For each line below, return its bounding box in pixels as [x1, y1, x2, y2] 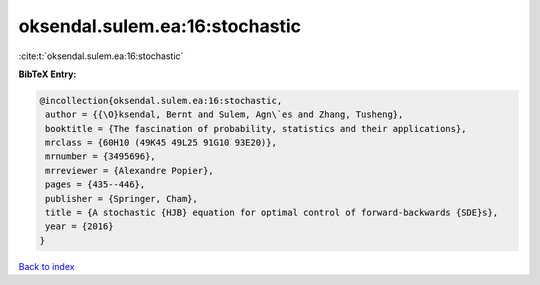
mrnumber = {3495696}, [45, 151, 157, 162]
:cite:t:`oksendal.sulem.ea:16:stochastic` [18, 50, 184, 62]
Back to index [18, 260, 75, 272]
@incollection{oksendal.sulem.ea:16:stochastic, [39, 95, 283, 106]
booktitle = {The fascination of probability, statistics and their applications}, [45, 123, 467, 134]
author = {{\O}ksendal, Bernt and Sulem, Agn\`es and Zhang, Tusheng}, [45, 109, 404, 120]
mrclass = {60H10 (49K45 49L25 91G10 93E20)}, [45, 137, 277, 149]
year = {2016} [45, 221, 114, 232]
